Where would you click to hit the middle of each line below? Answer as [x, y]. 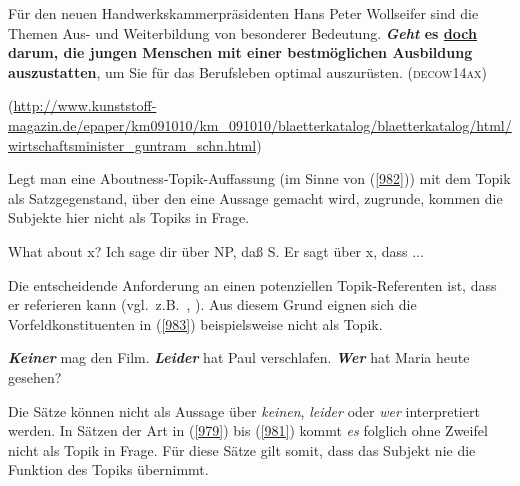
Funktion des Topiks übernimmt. [108, 469]
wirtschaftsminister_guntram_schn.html [132, 144]
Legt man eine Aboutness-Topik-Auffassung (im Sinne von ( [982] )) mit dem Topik [259, 178]
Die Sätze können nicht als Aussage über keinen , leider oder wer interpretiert [244, 410]
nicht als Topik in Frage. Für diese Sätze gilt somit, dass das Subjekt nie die [242, 449]
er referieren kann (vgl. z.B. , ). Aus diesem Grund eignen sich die [212, 304]
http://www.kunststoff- [85, 105]
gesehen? [35, 376]
